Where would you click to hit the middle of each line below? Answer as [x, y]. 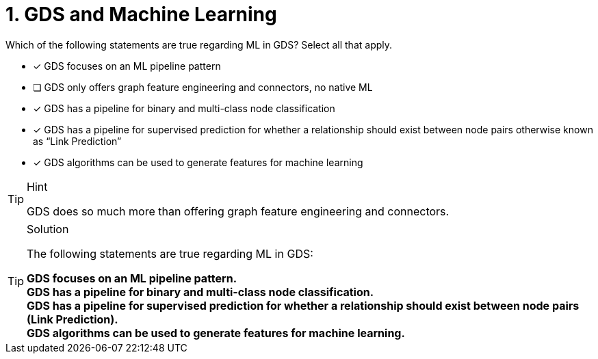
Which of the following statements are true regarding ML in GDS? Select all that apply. [199, 44]
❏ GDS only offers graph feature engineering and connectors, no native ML [203, 87]
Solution [48, 229]
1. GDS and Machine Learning [141, 14]
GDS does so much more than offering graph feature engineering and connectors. [238, 211]
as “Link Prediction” [77, 141]
